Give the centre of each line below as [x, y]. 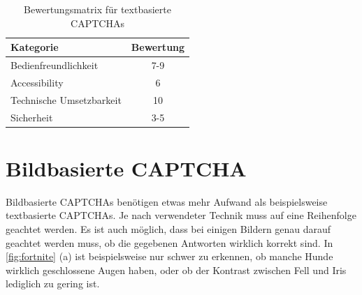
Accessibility [37, 82]
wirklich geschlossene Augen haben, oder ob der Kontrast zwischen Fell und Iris [176, 270]
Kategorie [35, 47]
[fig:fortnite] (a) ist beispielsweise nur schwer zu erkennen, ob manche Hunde [169, 256]
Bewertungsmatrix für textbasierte [97, 9]
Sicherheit [32, 117]
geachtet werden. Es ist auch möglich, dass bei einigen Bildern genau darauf [168, 228]
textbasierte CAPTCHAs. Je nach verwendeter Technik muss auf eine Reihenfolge [181, 215]
